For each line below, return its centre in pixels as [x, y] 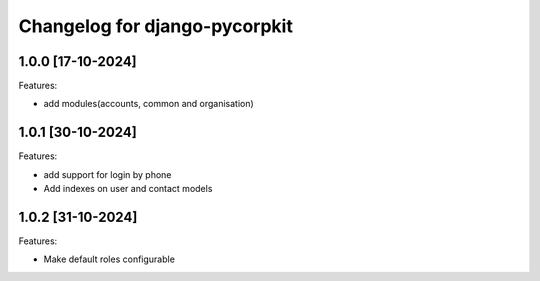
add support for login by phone [107, 174]
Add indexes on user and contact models [128, 189]
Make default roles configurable [109, 259]
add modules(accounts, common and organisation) [148, 104]
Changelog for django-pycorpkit [156, 26]
